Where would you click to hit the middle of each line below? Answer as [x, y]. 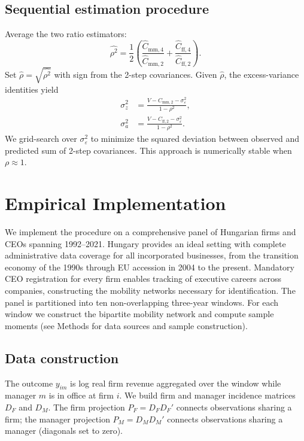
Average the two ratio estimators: [66, 34]
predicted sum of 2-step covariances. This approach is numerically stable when [148, 150]
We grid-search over [41, 139]
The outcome [29, 383]
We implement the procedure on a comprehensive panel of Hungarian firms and [151, 232]
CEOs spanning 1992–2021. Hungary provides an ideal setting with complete [145, 243]
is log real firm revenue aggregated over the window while [176, 383]
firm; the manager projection [57, 419]
